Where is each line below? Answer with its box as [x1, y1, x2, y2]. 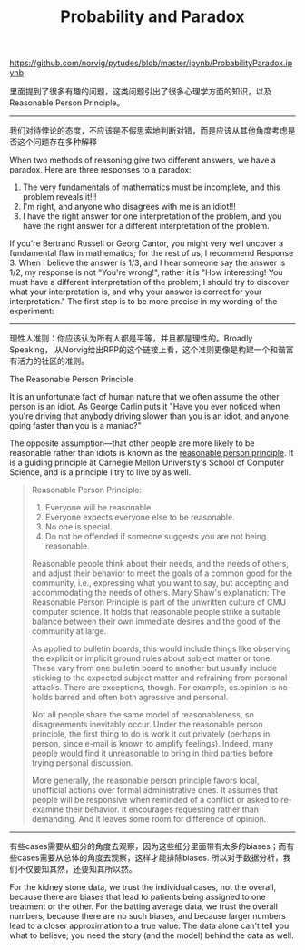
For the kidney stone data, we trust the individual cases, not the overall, [9, 882, 277, 893]
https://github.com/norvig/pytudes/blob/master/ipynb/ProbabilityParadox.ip [9, 57, 293, 69]
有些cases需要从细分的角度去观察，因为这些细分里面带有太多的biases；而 [9, 841, 287, 852]
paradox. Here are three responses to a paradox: [9, 164, 192, 175]
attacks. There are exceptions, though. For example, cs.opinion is [31, 682, 277, 693]
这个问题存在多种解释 [16, 136, 97, 147]
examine [31, 804, 64, 815]
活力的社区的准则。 [16, 356, 89, 367]
